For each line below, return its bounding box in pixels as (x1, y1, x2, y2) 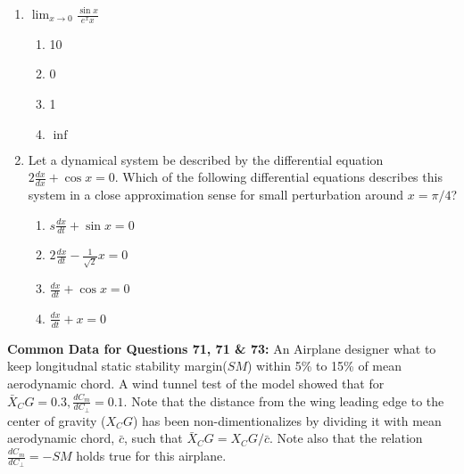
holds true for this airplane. (76, 446, 227, 465)
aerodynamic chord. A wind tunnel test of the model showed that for (7, 374, 385, 392)
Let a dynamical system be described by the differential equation (28, 150, 384, 168)
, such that (123, 429, 183, 447)
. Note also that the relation (269, 429, 423, 447)
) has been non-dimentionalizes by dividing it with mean (132, 411, 442, 429)
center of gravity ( (7, 411, 106, 429)
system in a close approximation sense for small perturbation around (28, 185, 404, 204)
